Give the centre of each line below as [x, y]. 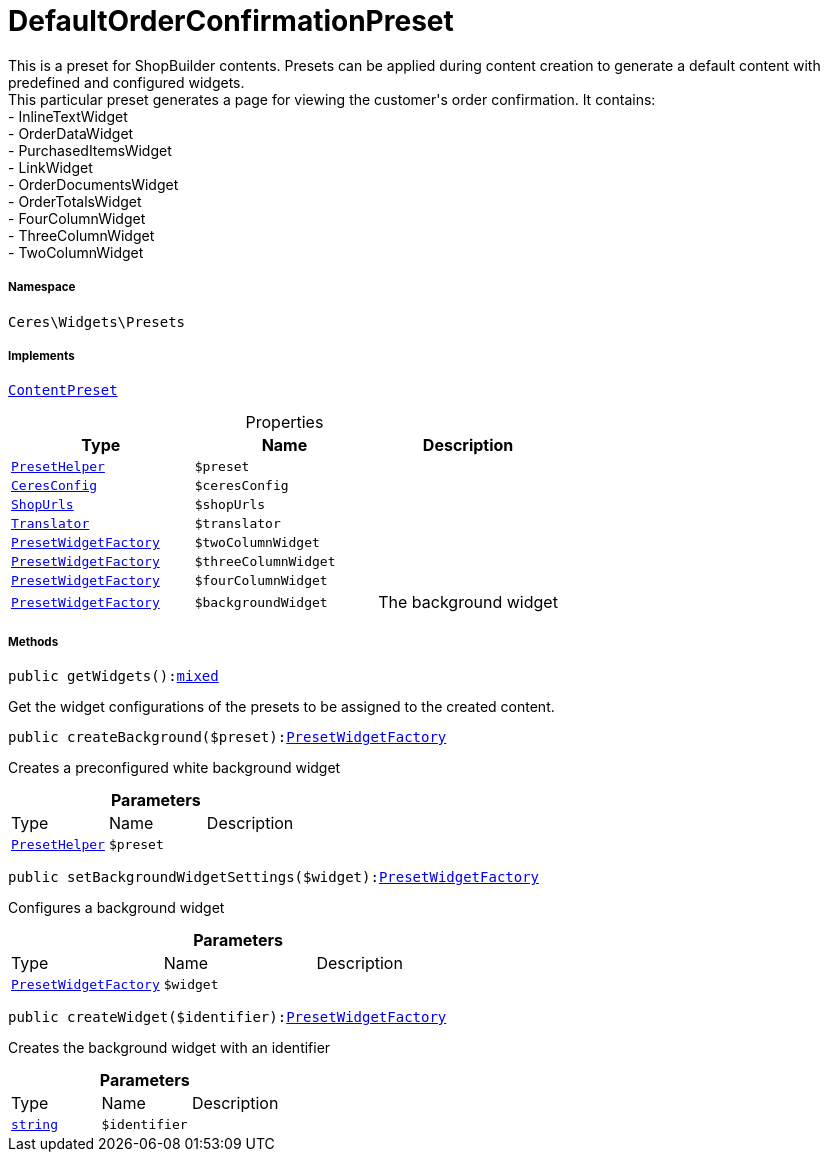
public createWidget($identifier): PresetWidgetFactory [227, 1017]
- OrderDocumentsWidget [93, 184]
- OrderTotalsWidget [75, 201]
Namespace [42, 287]
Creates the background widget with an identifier [169, 1048]
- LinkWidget [50, 167]
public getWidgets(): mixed [113, 676]
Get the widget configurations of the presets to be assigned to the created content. [281, 707]
